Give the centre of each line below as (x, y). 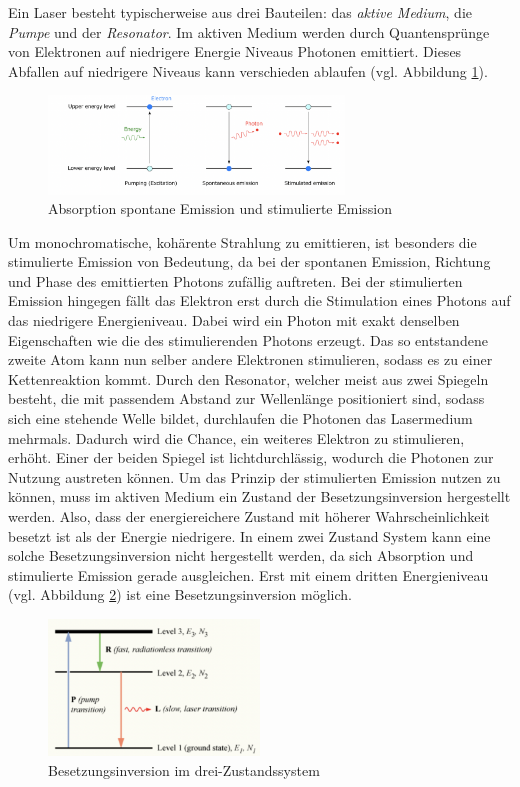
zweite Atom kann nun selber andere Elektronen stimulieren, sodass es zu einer (250, 359)
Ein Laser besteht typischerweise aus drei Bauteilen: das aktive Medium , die (240, 12)
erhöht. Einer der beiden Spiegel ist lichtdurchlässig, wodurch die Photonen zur (251, 457)
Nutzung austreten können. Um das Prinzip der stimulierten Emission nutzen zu (254, 476)
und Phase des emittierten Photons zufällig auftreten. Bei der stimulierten (235, 280)
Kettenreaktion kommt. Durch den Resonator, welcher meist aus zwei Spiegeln (248, 378)
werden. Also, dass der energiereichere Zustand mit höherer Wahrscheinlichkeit (249, 516)
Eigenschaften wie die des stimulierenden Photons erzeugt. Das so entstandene (248, 339)
